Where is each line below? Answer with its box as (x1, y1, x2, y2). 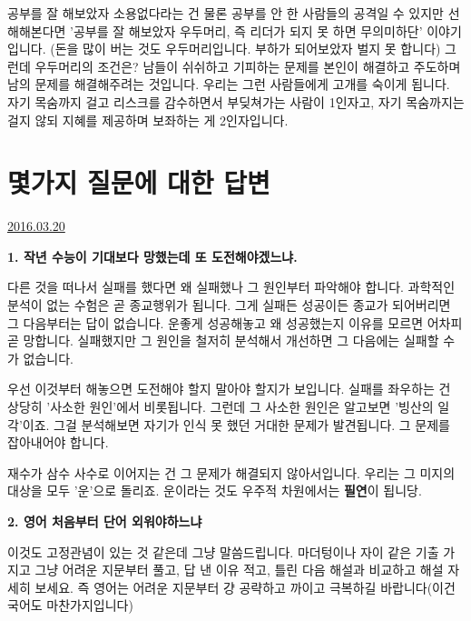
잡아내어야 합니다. (7, 433, 109, 452)
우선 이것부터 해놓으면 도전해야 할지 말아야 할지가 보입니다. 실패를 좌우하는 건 (7, 379, 451, 398)
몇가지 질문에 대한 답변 (7, 164, 270, 201)
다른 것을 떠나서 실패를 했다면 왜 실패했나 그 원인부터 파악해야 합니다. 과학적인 (7, 277, 456, 296)
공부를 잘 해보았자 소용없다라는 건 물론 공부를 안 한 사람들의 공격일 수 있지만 (7, 4, 444, 22)
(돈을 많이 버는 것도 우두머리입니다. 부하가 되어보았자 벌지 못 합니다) (50, 39, 441, 58)
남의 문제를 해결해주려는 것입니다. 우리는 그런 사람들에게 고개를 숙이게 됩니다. (7, 75, 450, 94)
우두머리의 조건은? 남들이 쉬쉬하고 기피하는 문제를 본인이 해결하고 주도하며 (34, 56, 461, 75)
